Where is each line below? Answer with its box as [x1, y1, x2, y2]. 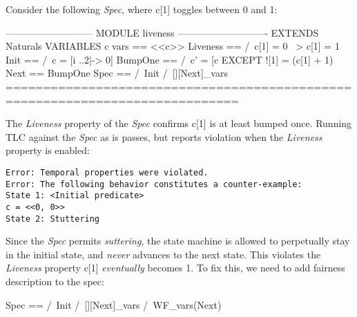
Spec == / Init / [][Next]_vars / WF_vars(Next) [6, 297, 222, 311]
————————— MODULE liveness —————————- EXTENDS [6, 25, 319, 39]
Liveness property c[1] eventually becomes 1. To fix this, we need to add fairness [6, 260, 345, 275]
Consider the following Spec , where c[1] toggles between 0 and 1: [6, 2, 278, 16]
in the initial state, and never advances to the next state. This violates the [6, 247, 321, 261]
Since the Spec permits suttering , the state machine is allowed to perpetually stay [6, 233, 350, 248]
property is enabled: [6, 143, 90, 157]
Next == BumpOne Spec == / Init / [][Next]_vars [6, 66, 228, 80]
